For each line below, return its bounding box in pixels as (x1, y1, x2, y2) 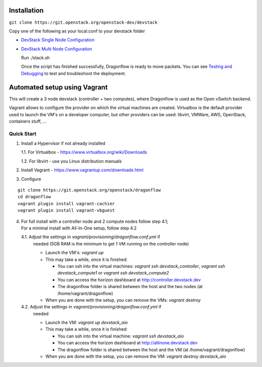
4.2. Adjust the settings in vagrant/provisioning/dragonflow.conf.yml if (21, 304, 162, 310)
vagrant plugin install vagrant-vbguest (17, 208, 115, 213)
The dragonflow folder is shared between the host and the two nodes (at (57, 284, 203, 290)
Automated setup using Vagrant (9, 83, 108, 92)
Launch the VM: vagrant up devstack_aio (45, 320, 128, 325)
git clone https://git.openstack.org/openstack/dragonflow (17, 187, 161, 193)
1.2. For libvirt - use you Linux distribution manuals (21, 158, 122, 164)
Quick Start (9, 130, 36, 137)
